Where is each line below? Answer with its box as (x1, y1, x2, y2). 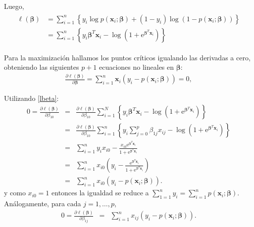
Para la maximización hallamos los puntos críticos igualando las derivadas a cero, (4, 52, 251, 62)
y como (4, 187, 26, 198)
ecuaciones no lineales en (99, 62, 174, 72)
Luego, (4, 1, 24, 11)
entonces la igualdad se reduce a (51, 187, 149, 198)
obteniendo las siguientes (4, 62, 79, 72)
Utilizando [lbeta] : (4, 92, 59, 103)
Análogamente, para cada (4, 198, 81, 209)
